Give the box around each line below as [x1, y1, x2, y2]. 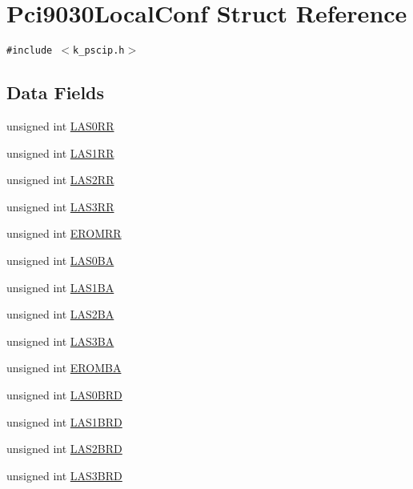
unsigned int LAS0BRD [6, 386, 122, 403]
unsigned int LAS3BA [6, 332, 114, 349]
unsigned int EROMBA [6, 359, 122, 376]
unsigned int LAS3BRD [6, 467, 122, 483]
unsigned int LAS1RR [6, 144, 114, 161]
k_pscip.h [73, 45, 125, 57]
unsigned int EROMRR [6, 225, 122, 242]
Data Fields [6, 80, 105, 105]
